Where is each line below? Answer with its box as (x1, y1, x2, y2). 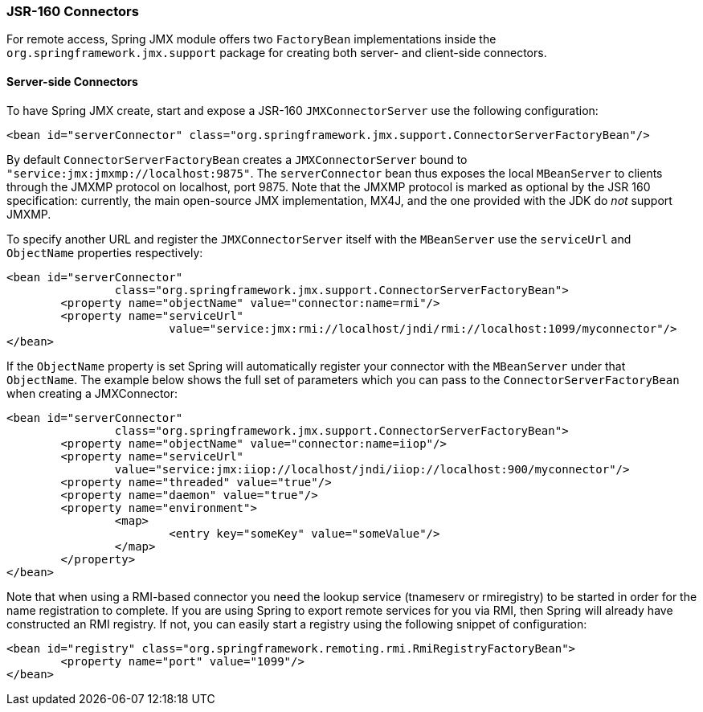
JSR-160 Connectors (6, 3, 139, 19)
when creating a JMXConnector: (6, 386, 178, 400)
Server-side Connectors (6, 74, 138, 88)
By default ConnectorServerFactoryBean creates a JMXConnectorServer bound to (6, 152, 468, 166)
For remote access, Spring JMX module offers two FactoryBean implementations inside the (6, 32, 497, 47)
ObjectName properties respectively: (6, 245, 203, 260)
